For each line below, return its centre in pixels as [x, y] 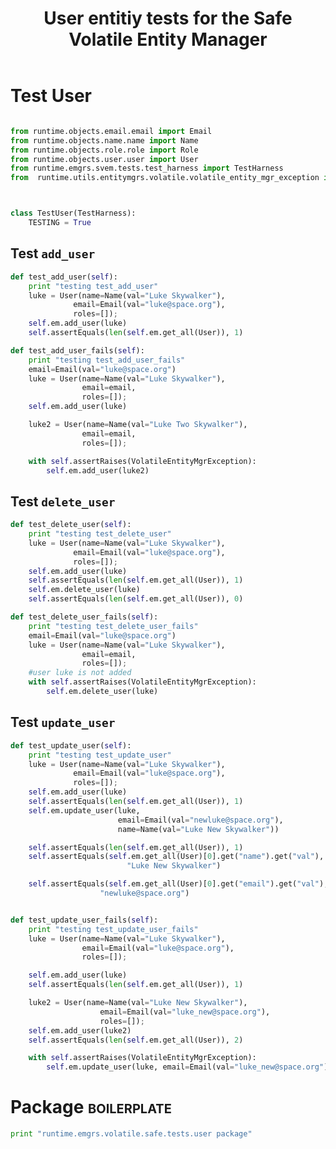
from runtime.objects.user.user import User [104, 159]
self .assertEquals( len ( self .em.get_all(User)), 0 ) [136, 599]
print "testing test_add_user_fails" [107, 360]
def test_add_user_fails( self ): [77, 350]
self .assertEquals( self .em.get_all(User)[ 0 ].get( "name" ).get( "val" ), [176, 857]
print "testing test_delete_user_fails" [113, 626]
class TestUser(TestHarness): [73, 213]
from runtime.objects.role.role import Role [104, 150]
